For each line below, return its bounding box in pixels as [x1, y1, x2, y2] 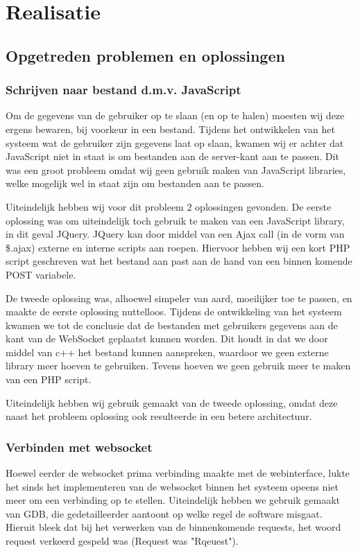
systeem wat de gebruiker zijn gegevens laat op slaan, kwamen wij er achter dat [6, 135, 344, 150]
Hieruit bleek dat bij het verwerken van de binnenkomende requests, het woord [6, 520, 341, 534]
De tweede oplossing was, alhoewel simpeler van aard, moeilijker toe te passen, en [6, 290, 352, 305]
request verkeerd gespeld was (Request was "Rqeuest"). [6, 534, 239, 548]
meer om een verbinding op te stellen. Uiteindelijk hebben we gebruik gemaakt [6, 493, 341, 507]
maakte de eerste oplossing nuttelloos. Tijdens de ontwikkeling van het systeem [6, 304, 342, 319]
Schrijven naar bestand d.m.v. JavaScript [6, 81, 241, 98]
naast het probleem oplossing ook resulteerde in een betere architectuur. [6, 409, 312, 423]
